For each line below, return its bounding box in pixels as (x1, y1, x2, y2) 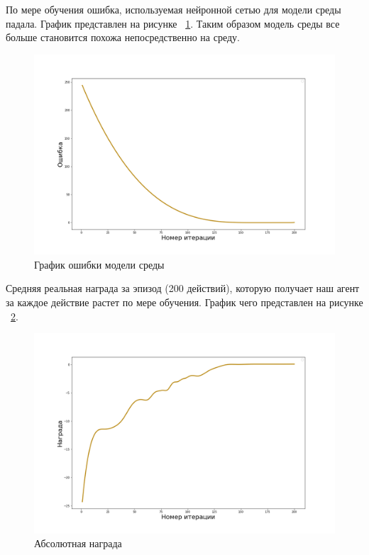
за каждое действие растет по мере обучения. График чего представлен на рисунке (6, 294, 363, 309)
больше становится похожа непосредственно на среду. (6, 30, 240, 45)
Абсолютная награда (34, 536, 122, 551)
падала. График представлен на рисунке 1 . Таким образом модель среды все (6, 16, 340, 30)
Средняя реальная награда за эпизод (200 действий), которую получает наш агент (6, 281, 360, 296)
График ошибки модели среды (34, 257, 165, 271)
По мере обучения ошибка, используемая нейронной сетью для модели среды (6, 2, 341, 16)
